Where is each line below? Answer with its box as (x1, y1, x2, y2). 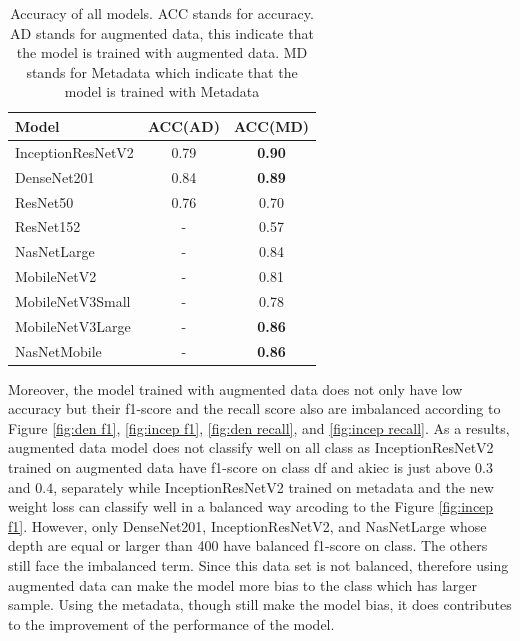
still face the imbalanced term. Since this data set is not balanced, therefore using (8, 555, 509, 575)
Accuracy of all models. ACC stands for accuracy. (10, 3, 314, 23)
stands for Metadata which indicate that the (26, 61, 298, 82)
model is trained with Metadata (64, 81, 260, 102)
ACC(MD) (233, 115, 310, 136)
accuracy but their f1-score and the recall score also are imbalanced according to (8, 398, 501, 419)
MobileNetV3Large (15, 315, 131, 336)
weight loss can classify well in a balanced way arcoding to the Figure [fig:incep (8, 496, 494, 517)
